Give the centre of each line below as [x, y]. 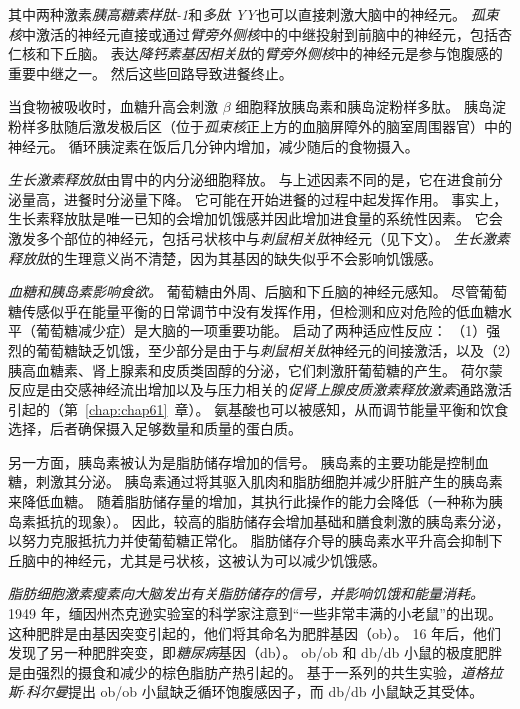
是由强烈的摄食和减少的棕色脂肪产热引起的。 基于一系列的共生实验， [234, 671]
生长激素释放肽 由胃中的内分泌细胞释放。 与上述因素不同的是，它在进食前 [248, 179]
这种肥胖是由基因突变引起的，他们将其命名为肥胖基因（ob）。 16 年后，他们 [255, 632]
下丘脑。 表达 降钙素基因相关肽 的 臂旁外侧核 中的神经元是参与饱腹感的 [276, 53]
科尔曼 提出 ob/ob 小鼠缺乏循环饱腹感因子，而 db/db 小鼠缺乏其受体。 [254, 691]
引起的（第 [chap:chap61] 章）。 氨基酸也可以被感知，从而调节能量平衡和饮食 [258, 408]
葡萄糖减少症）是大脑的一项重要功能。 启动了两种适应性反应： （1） [261, 330]
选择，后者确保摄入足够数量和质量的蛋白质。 [155, 428]
